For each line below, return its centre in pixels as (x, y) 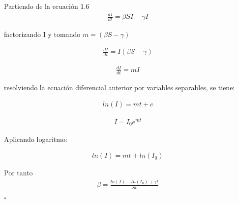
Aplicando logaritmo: (36, 139)
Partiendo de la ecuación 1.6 (47, 6)
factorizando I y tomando (42, 34)
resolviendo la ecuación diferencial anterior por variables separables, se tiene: (119, 87)
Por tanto (18, 173)
